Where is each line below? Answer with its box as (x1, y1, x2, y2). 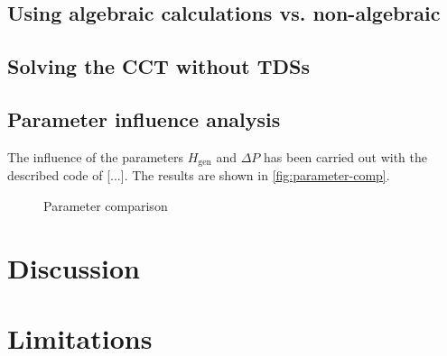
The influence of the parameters (7, 147, 183, 166)
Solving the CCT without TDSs (7, 52, 311, 80)
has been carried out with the (264, 147, 428, 166)
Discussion (7, 249, 140, 286)
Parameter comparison (43, 196, 168, 215)
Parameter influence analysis (7, 105, 281, 132)
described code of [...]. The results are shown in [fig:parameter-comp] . (7, 166, 390, 185)
